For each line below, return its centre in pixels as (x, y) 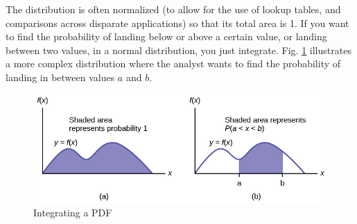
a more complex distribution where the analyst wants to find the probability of (173, 63)
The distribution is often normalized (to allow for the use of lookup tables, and (173, 9)
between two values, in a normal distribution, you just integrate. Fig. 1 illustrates (178, 50)
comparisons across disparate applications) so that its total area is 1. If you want (177, 23)
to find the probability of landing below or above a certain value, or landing (166, 36)
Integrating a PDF (73, 213)
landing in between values (60, 77)
